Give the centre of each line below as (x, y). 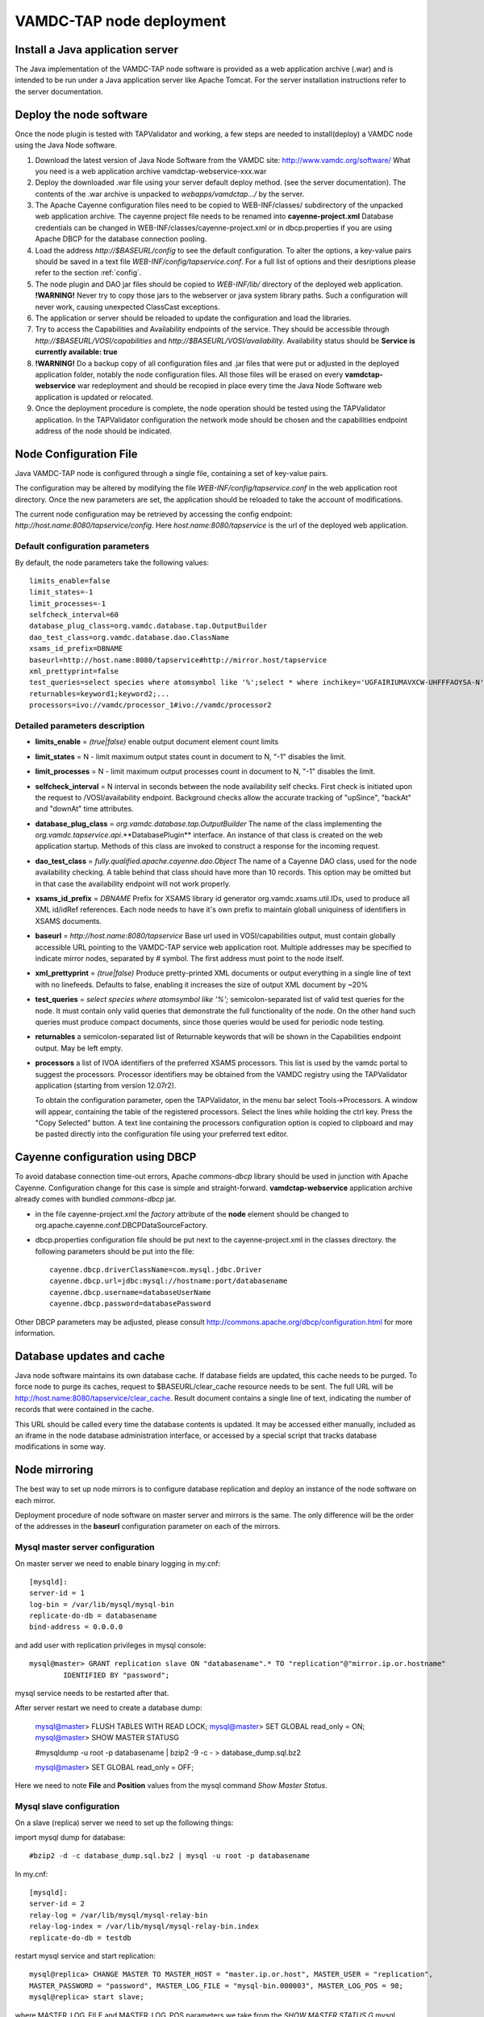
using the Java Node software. (66, 145)
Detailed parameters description (80, 725)
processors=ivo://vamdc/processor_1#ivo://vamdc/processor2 (150, 705)
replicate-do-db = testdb (81, 1938)
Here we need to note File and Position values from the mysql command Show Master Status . (171, 1785)
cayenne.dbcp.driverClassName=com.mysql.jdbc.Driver (156, 1270)
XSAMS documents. (69, 921)
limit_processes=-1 (68, 603)
